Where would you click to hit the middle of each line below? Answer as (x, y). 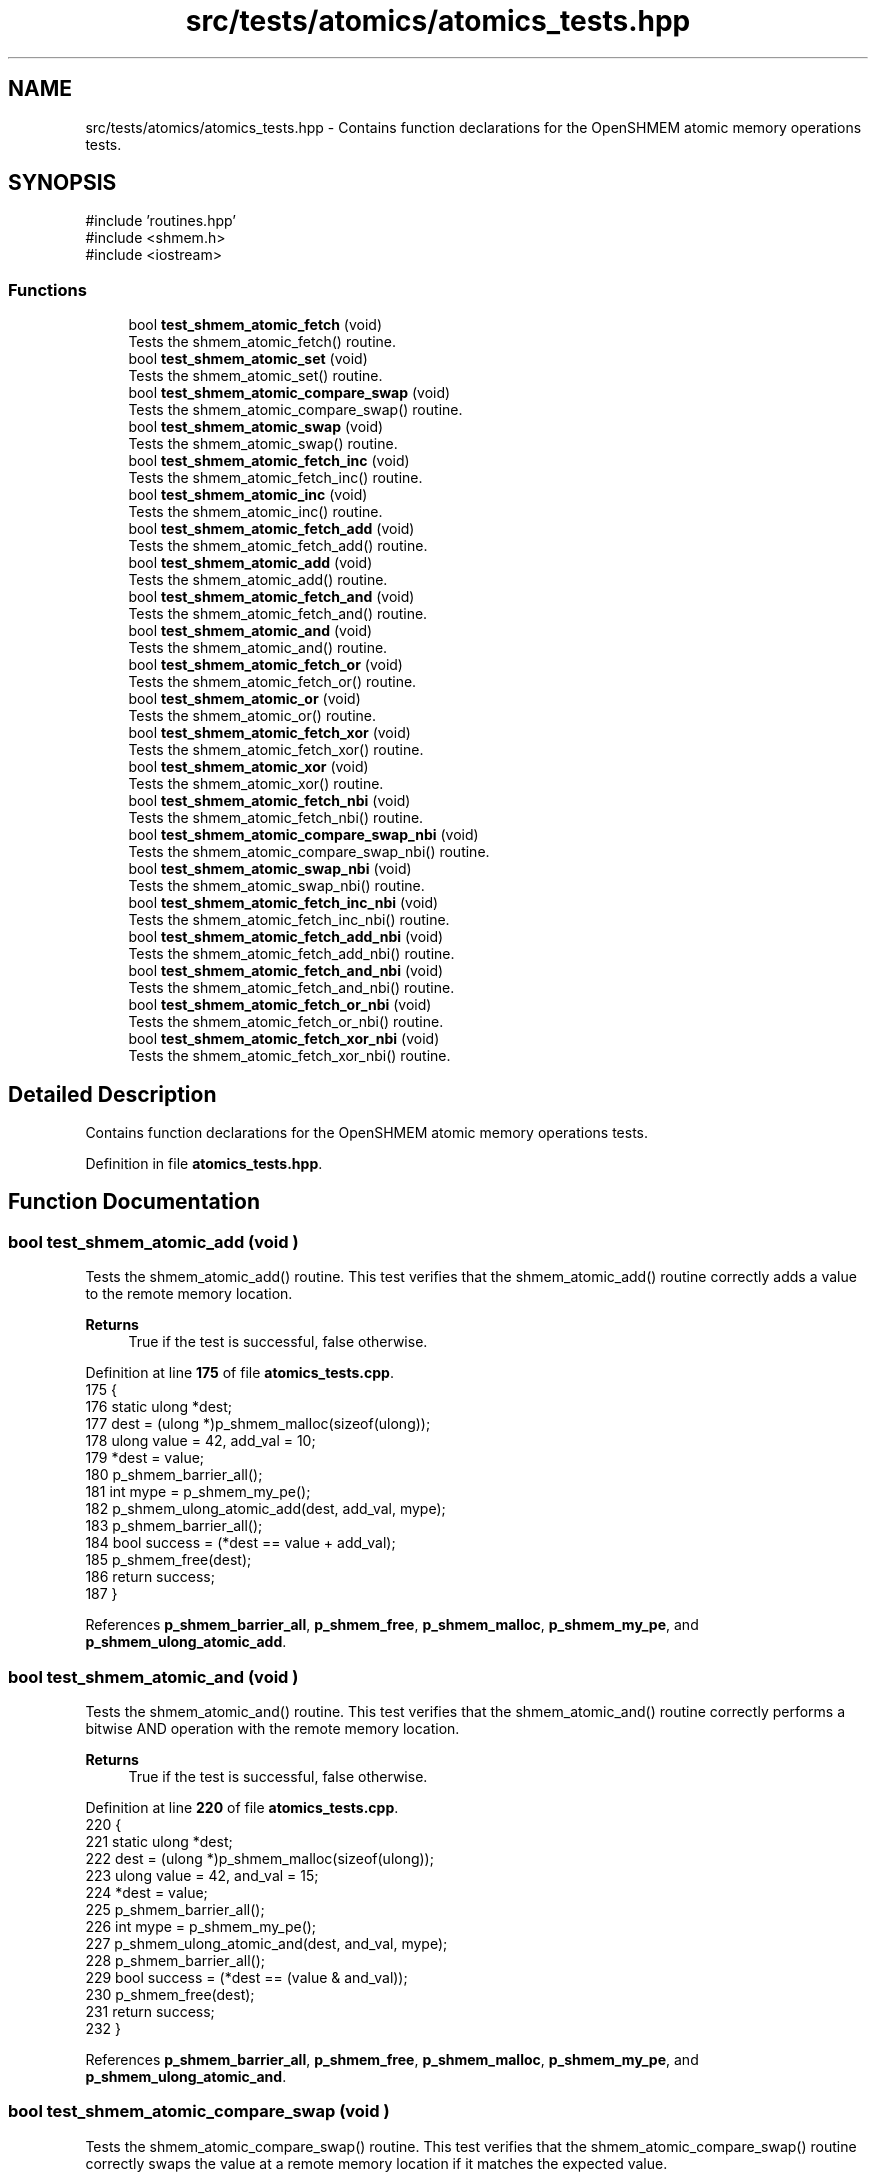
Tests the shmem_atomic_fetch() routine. (262, 342)
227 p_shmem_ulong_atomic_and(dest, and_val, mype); (266, 1943)
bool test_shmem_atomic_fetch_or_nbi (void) (280, 1005)
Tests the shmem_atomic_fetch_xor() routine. (276, 750)
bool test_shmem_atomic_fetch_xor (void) (269, 733)
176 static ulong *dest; (159, 1407)
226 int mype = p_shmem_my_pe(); (201, 1926)
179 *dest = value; (145, 1458)
